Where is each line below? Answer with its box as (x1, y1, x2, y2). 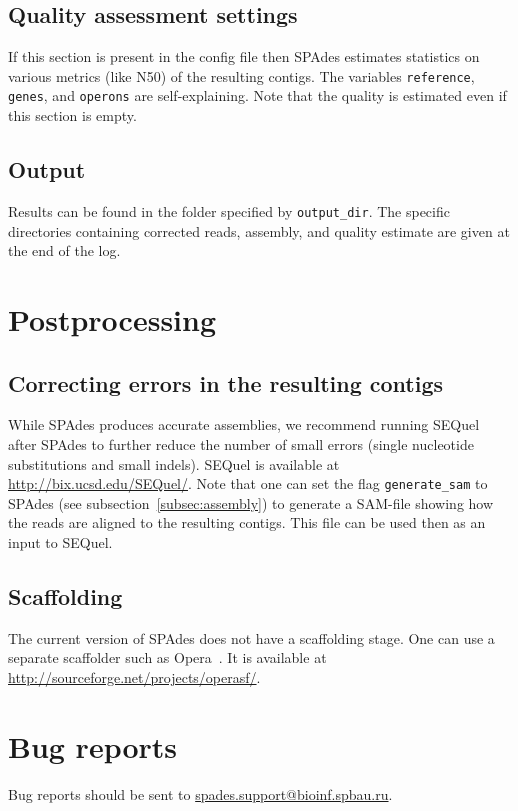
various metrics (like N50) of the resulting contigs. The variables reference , (8, 65, 475, 86)
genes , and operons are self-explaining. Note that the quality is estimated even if (8, 85, 507, 106)
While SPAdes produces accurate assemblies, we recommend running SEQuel (8, 414, 480, 435)
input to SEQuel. (8, 531, 113, 552)
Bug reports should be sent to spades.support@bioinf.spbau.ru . (8, 783, 393, 804)
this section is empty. (8, 105, 137, 126)
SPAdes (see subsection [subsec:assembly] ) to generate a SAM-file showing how (8, 492, 494, 513)
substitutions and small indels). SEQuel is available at (8, 453, 340, 474)
